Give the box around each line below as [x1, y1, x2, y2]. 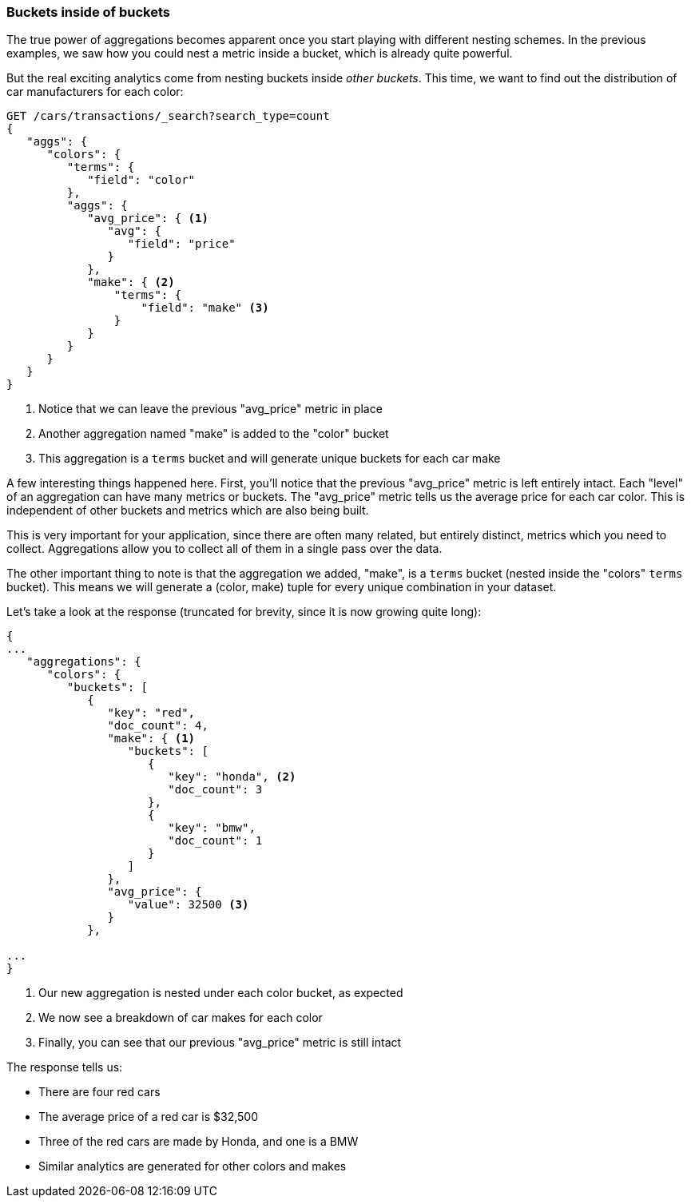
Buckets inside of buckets [6, 4, 170, 20]
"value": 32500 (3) [127, 898, 249, 912]
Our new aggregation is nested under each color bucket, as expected [38, 986, 403, 1000]
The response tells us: [6, 1060, 123, 1075]
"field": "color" [87, 173, 196, 187]
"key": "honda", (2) [168, 770, 296, 784]
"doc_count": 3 [168, 783, 263, 797]
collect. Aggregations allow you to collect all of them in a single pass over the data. [6, 542, 443, 556]
